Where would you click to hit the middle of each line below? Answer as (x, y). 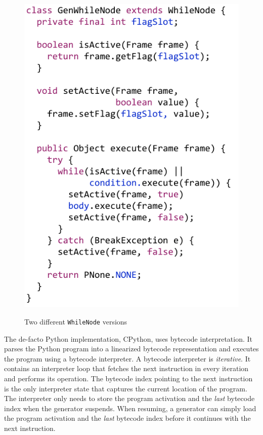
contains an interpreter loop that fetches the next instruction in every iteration (126, 368)
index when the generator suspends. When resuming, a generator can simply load (130, 408)
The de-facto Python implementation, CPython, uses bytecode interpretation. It (128, 338)
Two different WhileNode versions (76, 321)
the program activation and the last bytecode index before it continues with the (127, 418)
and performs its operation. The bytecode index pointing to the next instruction (128, 378)
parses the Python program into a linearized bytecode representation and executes (131, 349)
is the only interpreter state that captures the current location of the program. (126, 388)
